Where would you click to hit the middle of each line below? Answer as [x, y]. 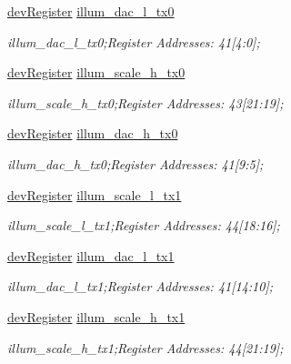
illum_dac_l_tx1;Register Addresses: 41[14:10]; [140, 286]
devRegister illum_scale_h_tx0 [96, 72]
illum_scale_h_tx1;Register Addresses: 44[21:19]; [145, 347]
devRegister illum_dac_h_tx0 [93, 133]
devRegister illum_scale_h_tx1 [96, 316]
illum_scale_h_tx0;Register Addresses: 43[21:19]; [145, 102]
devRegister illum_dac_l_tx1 [91, 255]
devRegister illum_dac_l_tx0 [91, 11]
